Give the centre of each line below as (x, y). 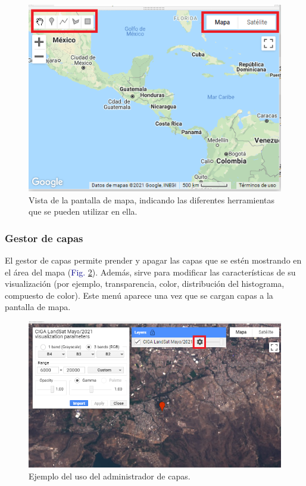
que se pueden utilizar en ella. (83, 211)
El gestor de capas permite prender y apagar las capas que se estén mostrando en (153, 260)
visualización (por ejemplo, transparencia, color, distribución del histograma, (145, 284)
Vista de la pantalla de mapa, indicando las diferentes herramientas (152, 199)
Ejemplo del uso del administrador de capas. (110, 476)
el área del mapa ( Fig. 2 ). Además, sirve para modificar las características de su (150, 272)
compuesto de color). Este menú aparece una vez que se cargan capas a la (139, 295)
